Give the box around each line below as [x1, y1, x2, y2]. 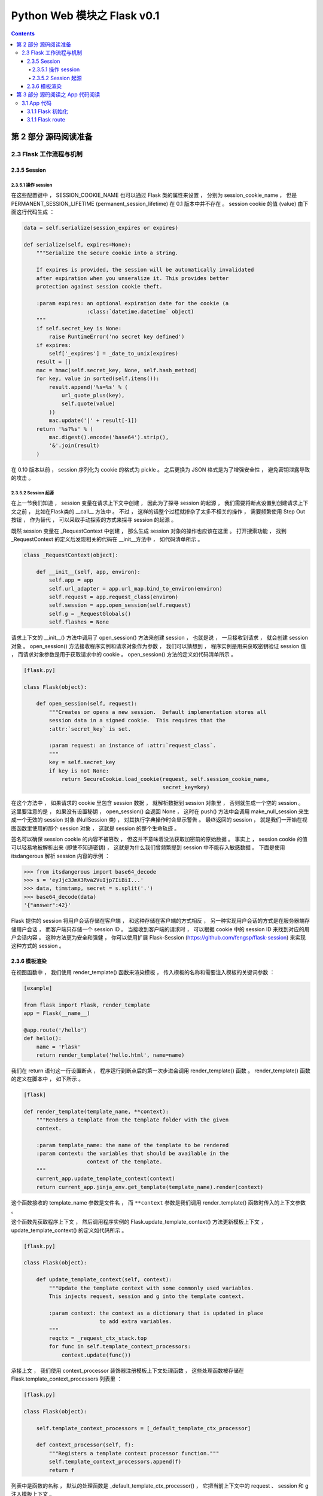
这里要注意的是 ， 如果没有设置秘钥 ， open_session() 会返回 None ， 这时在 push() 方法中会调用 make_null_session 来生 [11, 808, 309, 815]
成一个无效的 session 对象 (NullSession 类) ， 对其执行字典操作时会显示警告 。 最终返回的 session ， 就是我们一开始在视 [11, 816, 307, 823]
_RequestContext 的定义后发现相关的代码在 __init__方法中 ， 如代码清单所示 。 [11, 536, 203, 543]
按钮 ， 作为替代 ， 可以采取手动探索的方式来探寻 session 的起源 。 [11, 516, 176, 524]
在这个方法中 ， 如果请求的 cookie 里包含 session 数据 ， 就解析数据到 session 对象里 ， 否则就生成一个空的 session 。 [11, 799, 304, 807]
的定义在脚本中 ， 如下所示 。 [11, 1075, 84, 1083]
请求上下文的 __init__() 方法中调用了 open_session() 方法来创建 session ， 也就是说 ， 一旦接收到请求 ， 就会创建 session [11, 634, 308, 641]
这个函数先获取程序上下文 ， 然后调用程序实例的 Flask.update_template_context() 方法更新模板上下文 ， [11, 1218, 266, 1226]
